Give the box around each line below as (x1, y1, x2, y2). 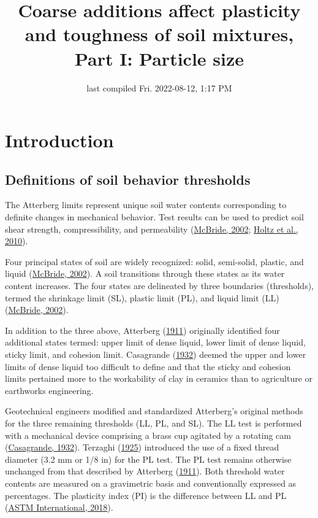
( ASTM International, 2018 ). (5, 501, 113, 514)
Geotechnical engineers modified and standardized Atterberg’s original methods (5, 404, 303, 417)
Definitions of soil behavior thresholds (5, 169, 251, 188)
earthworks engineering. (5, 384, 94, 396)
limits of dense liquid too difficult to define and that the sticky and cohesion (5, 360, 291, 373)
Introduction (5, 128, 114, 153)
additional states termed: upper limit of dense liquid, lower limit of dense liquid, (5, 336, 306, 349)
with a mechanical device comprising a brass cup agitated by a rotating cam (5, 428, 291, 441)
